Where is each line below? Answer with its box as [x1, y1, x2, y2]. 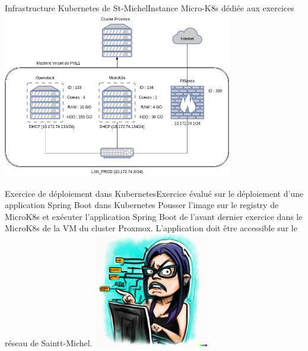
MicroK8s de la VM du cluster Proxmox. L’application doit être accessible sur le [5, 222, 297, 234]
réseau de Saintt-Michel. [5, 336, 93, 349]
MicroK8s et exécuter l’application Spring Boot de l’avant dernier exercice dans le [5, 210, 303, 222]
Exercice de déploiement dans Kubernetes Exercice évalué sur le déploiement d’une [5, 187, 304, 199]
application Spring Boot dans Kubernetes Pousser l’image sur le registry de [5, 199, 279, 211]
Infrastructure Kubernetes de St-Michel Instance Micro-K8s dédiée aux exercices [5, 2, 294, 14]
